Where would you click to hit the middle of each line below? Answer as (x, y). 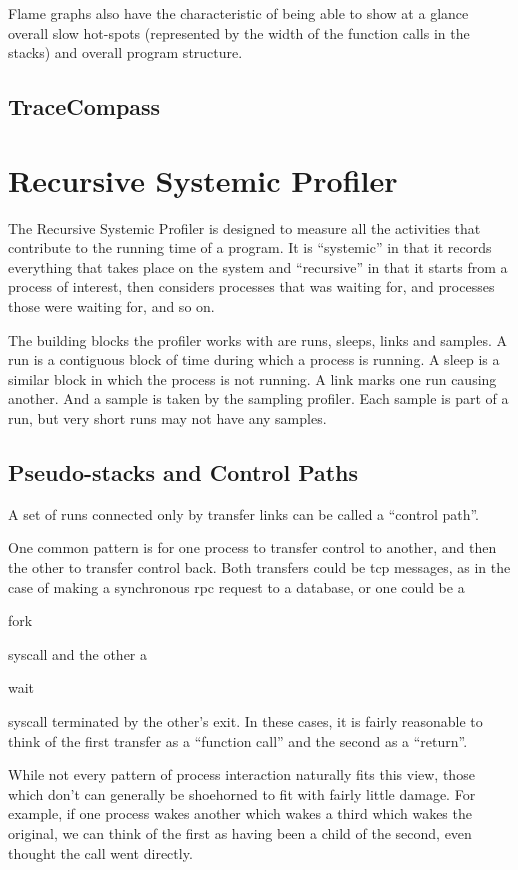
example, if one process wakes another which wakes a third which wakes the (240, 813)
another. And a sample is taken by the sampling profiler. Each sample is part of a (258, 398)
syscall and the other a (78, 653)
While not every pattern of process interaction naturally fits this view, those (241, 774)
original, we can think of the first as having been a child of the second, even (240, 832)
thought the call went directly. (100, 852)
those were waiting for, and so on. (111, 306)
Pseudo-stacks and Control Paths (183, 472)
